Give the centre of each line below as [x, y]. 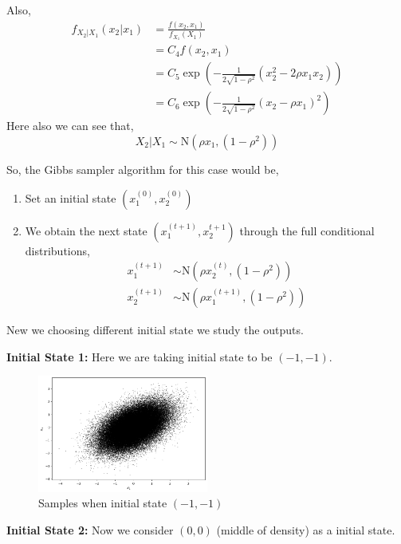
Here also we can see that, [70, 126]
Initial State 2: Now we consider [90, 529]
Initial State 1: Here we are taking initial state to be [140, 356]
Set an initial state [71, 197]
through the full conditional [307, 230]
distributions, [57, 250]
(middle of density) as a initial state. [306, 529]
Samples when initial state [103, 503]
